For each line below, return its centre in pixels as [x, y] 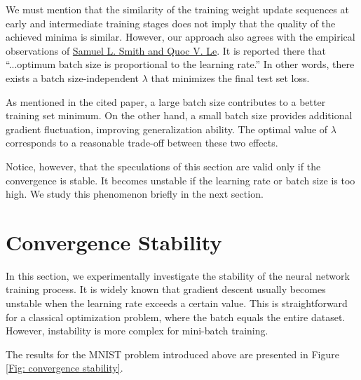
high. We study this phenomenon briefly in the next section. [135, 194]
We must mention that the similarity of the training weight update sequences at [177, 9]
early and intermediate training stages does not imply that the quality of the [171, 23]
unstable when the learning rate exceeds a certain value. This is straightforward [177, 303]
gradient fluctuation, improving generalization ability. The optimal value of [167, 129]
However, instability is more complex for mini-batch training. [137, 331]
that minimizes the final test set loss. [230, 77]
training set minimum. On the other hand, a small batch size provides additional [179, 115]
